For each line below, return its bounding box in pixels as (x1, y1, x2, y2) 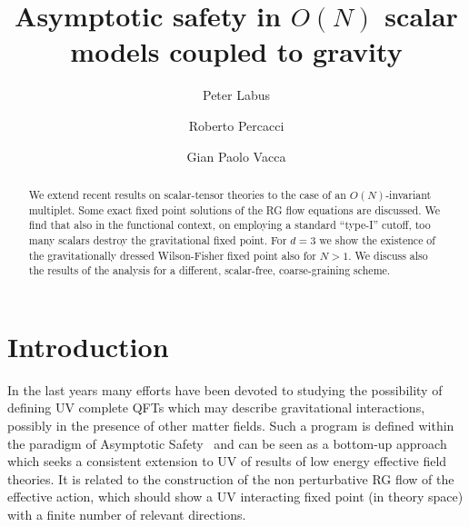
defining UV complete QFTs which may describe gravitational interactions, (7, 398, 425, 417)
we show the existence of (319, 232, 435, 247)
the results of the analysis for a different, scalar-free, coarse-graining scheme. (28, 263, 391, 278)
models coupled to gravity (70, 33, 403, 70)
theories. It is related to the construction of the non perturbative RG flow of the (7, 469, 454, 488)
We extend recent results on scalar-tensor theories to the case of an (28, 186, 346, 202)
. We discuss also (348, 247, 428, 263)
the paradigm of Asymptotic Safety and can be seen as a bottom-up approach (7, 433, 447, 452)
